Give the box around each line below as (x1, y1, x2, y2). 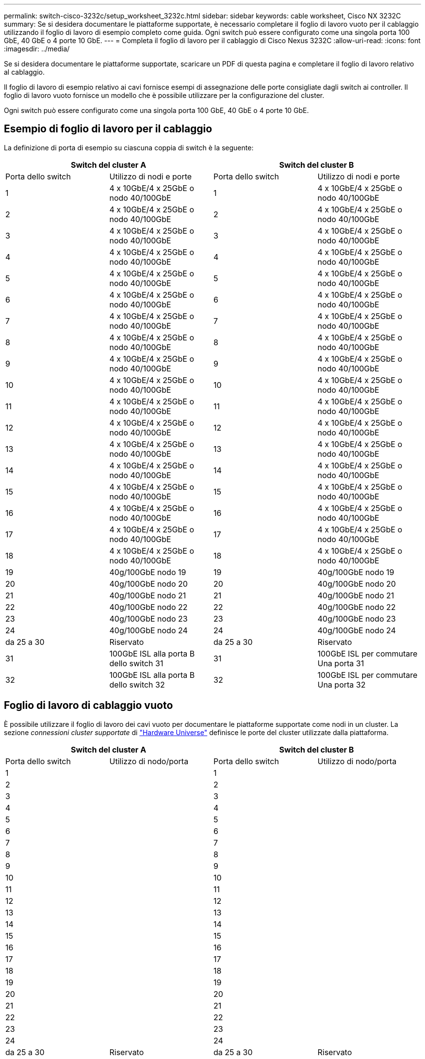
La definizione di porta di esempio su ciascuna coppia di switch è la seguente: (4, 143, 254, 152)
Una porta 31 (317, 658, 364, 668)
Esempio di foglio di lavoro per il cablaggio (4, 123, 212, 135)
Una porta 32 (317, 679, 366, 690)
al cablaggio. (4, 68, 45, 76)
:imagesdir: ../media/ (4, 45, 70, 53)
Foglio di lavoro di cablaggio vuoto (4, 699, 173, 712)
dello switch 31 (109, 658, 163, 668)
